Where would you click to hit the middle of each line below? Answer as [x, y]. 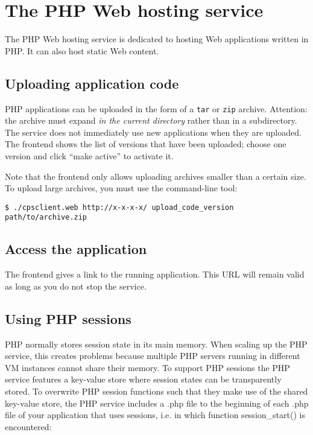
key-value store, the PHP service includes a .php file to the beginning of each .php [157, 403]
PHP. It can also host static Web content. [82, 50]
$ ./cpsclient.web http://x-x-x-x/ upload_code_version [119, 207]
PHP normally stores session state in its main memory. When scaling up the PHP [156, 344]
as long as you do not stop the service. [76, 286]
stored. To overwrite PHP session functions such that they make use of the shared [156, 391]
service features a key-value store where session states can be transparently [143, 379]
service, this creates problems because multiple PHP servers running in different [153, 356]
